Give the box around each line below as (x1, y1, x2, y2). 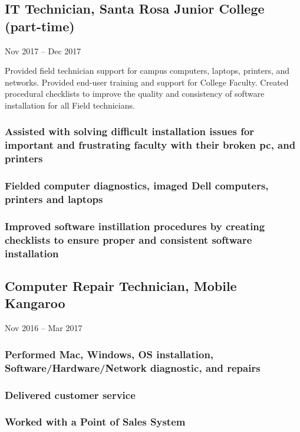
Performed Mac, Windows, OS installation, (5, 346, 214, 361)
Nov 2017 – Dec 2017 (5, 44, 81, 57)
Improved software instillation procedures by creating (5, 218, 265, 233)
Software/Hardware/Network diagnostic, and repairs (5, 360, 261, 375)
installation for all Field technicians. (5, 99, 135, 111)
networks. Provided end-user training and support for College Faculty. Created (5, 76, 289, 88)
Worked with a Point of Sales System (5, 414, 186, 429)
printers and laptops (5, 192, 103, 207)
